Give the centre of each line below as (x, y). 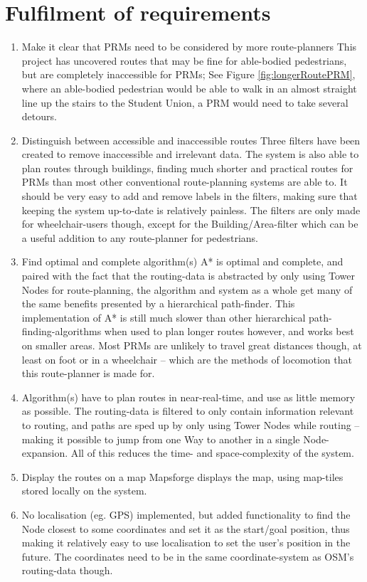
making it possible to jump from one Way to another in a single (161, 439)
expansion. (45, 453)
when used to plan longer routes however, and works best (229, 331)
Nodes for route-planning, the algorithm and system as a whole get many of (187, 289)
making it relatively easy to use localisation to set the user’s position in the (186, 543)
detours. (39, 116)
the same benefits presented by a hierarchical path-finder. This (158, 303)
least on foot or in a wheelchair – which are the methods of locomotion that (187, 359)
